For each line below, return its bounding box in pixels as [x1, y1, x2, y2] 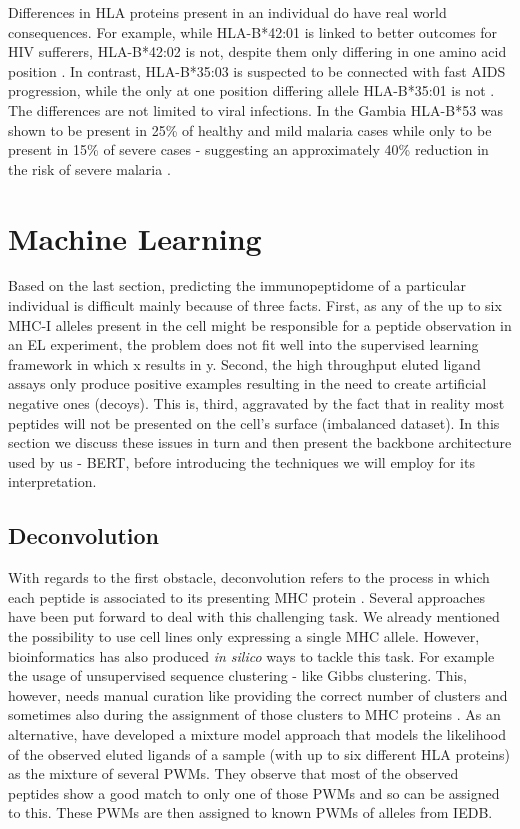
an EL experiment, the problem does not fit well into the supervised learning [8, 334, 479, 355]
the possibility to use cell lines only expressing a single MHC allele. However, [8, 625, 480, 646]
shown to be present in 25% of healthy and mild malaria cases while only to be [8, 119, 492, 140]
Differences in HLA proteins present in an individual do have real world [8, 2, 447, 22]
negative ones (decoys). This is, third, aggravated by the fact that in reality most [8, 393, 505, 414]
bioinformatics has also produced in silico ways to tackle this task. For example [8, 645, 495, 666]
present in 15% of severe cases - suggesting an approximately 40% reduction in [8, 139, 489, 160]
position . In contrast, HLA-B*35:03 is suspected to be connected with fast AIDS [8, 60, 506, 81]
